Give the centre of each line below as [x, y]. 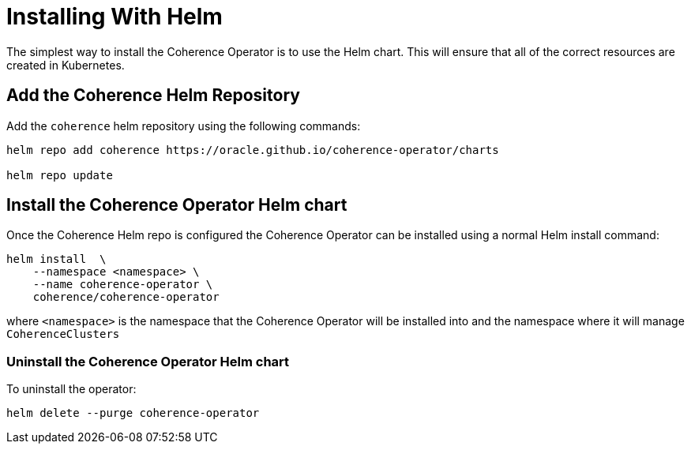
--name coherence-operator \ [123, 285]
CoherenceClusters [63, 334]
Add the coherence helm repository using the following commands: [184, 126]
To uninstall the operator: [71, 389]
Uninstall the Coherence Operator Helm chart [148, 361]
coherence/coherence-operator [126, 297]
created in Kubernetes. [66, 65]
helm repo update [60, 175]
